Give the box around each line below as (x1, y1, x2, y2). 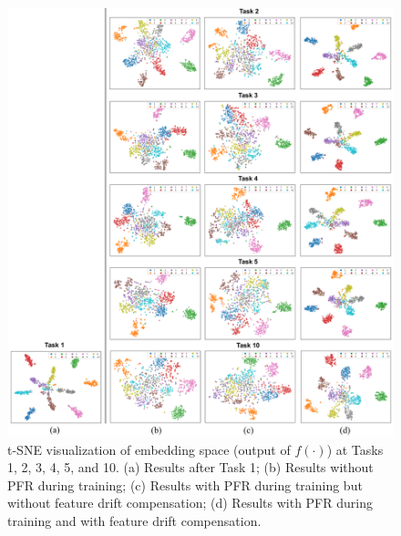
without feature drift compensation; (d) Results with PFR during (7, 493, 373, 512)
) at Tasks (326, 439, 384, 459)
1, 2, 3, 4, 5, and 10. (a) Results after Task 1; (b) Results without (7, 458, 374, 477)
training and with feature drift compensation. (7, 510, 262, 530)
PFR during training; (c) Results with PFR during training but (7, 475, 363, 494)
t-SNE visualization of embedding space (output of (7, 439, 291, 459)
